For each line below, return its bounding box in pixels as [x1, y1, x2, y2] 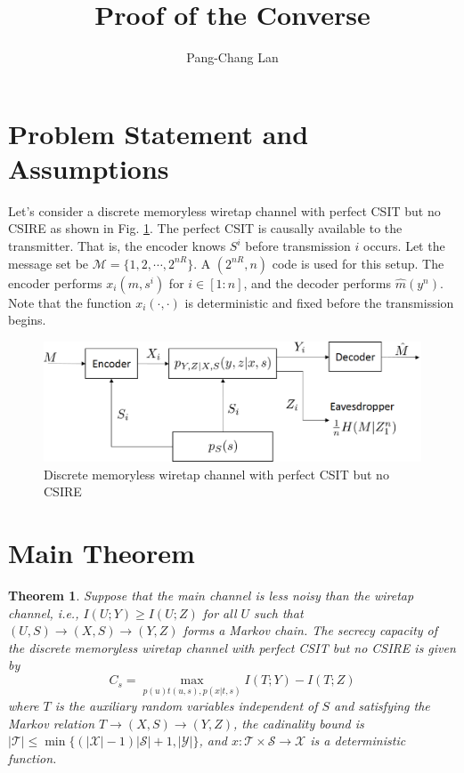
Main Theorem [8, 535, 195, 571]
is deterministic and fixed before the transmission [184, 293, 454, 311]
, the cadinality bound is [232, 713, 364, 732]
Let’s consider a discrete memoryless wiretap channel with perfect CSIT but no [8, 201, 441, 220]
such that [254, 603, 304, 622]
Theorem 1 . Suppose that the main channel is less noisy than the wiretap [8, 586, 414, 605]
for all [202, 603, 237, 622]
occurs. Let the [362, 237, 445, 255]
